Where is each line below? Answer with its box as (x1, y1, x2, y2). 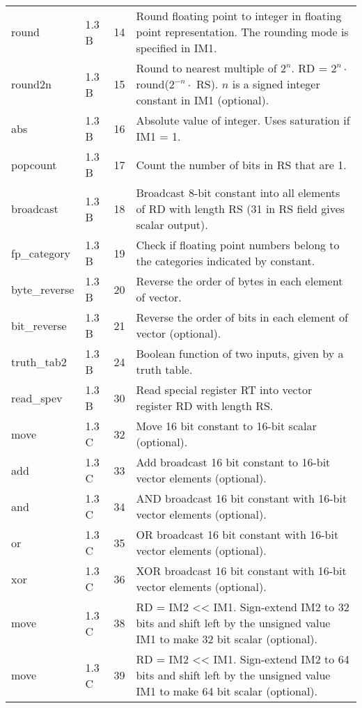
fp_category (11, 244, 70, 261)
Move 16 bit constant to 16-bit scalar (136, 418, 317, 434)
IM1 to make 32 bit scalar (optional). (136, 631, 318, 647)
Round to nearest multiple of (136, 60, 277, 76)
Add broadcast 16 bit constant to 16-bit (136, 454, 331, 470)
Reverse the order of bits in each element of (136, 309, 348, 325)
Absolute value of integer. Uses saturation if (136, 112, 350, 128)
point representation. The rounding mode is (136, 24, 349, 40)
